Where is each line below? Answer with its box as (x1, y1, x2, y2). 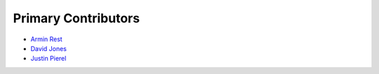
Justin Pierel (30, 54, 67, 63)
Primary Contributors (13, 10, 140, 26)
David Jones (30, 44, 67, 52)
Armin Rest (30, 35, 62, 43)
